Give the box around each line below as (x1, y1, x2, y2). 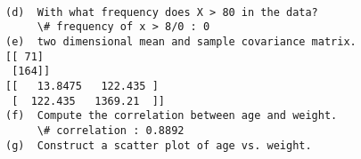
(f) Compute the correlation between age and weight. (5, 109, 338, 123)
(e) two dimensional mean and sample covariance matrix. (5, 35, 357, 48)
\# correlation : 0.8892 (37, 123, 185, 137)
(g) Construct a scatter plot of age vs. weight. (5, 139, 312, 152)
